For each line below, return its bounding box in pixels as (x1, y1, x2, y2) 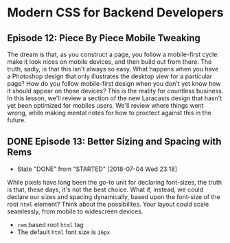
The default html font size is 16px (16, 228, 111, 236)
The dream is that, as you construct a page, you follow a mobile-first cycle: (7, 50, 220, 58)
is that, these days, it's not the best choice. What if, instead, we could (7, 185, 204, 194)
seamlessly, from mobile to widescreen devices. (7, 207, 143, 216)
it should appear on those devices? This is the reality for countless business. (7, 87, 224, 95)
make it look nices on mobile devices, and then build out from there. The (7, 58, 212, 66)
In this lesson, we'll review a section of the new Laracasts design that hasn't (7, 94, 222, 102)
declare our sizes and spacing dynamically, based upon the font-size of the (7, 192, 221, 200)
